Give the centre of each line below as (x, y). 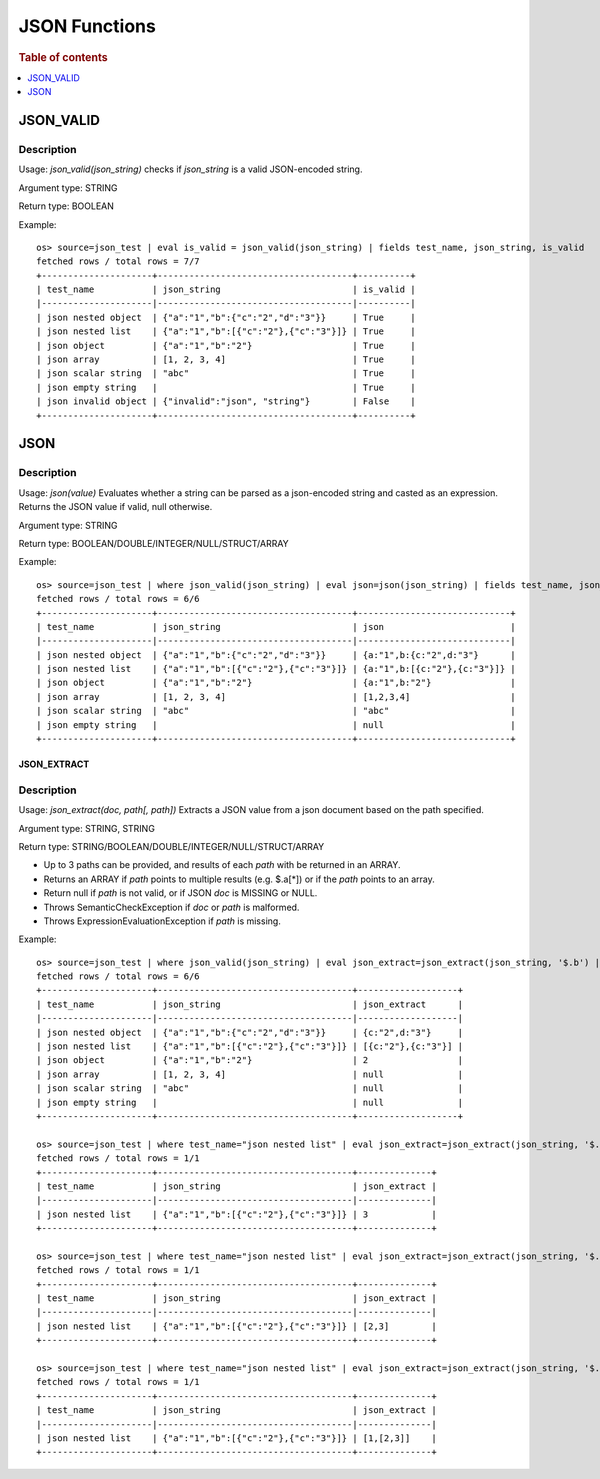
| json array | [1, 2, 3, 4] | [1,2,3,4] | (276, 696)
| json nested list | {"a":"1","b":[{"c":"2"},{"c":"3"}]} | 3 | (236, 1214)
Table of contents (63, 57)
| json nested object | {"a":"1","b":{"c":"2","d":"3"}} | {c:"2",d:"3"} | (250, 1032)
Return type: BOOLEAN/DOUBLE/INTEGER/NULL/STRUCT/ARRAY (153, 543)
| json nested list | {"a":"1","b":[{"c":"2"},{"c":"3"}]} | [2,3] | (236, 1326)
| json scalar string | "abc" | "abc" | (276, 711)
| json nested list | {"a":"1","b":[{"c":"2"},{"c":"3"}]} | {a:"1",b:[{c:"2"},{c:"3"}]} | (276, 669)
